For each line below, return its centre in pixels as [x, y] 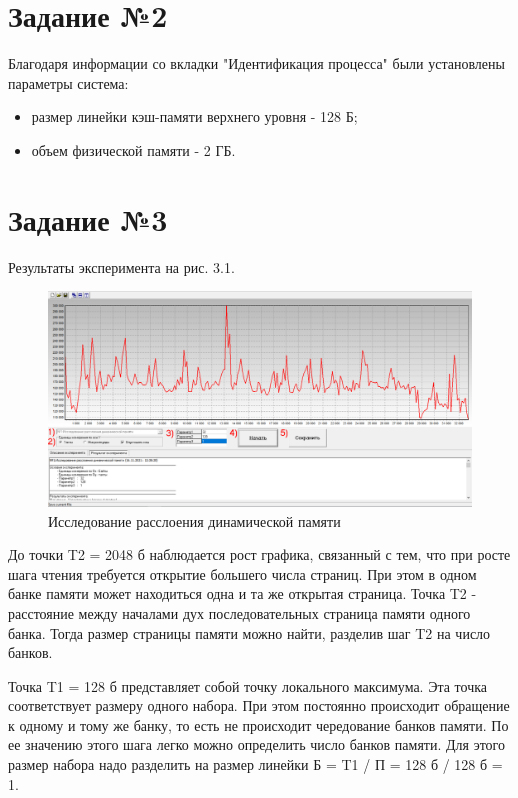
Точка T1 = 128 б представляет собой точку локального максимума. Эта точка [247, 685]
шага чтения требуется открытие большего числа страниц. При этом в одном [242, 573]
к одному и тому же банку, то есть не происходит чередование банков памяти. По [258, 724]
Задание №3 [88, 218]
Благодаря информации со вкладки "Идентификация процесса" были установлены [256, 63]
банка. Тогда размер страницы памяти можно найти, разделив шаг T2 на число [249, 632]
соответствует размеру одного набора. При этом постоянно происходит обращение [259, 705]
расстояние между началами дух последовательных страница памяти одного [239, 612]
